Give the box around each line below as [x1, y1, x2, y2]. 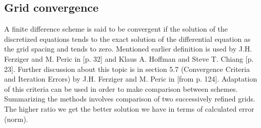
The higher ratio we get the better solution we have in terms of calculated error [4, 103, 254, 114]
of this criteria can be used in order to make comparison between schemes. [4, 83, 238, 94]
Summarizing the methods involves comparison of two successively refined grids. [4, 93, 255, 104]
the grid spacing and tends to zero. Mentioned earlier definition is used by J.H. [4, 43, 252, 54]
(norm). [4, 113, 28, 124]
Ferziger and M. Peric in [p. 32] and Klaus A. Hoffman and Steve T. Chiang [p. [4, 53, 254, 64]
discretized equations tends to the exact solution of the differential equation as [4, 33, 251, 44]
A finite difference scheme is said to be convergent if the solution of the [4, 23, 228, 34]
